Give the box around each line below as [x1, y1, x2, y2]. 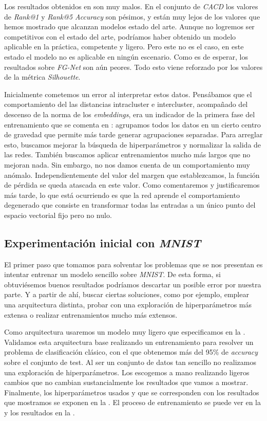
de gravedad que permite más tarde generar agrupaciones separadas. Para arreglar [4, 129, 263, 140]
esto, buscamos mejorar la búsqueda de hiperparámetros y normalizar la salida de [4, 139, 261, 150]
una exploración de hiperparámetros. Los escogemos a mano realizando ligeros [4, 367, 250, 377]
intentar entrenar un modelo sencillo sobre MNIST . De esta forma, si [4, 269, 221, 280]
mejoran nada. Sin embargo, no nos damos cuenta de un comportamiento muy [4, 159, 250, 170]
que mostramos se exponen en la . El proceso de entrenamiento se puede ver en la [4, 397, 261, 408]
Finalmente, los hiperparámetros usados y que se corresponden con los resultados [4, 387, 259, 397]
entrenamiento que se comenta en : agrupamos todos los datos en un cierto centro [4, 119, 261, 130]
